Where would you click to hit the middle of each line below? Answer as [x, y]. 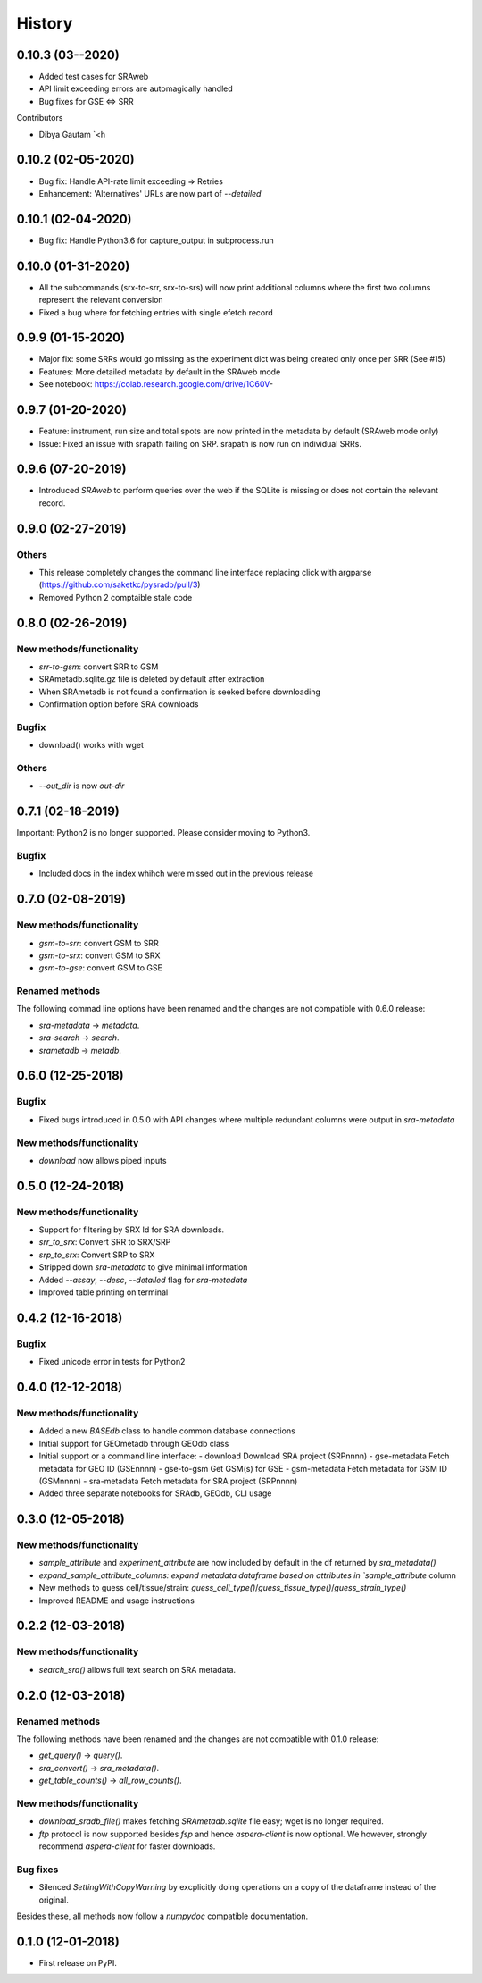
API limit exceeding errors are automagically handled [136, 88]
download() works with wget [91, 745]
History [45, 23]
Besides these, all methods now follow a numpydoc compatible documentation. [162, 1916]
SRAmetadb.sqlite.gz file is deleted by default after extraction [152, 679]
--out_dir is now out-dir [82, 786]
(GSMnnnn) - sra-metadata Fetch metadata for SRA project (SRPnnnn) [168, 1481]
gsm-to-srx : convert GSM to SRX [100, 955]
